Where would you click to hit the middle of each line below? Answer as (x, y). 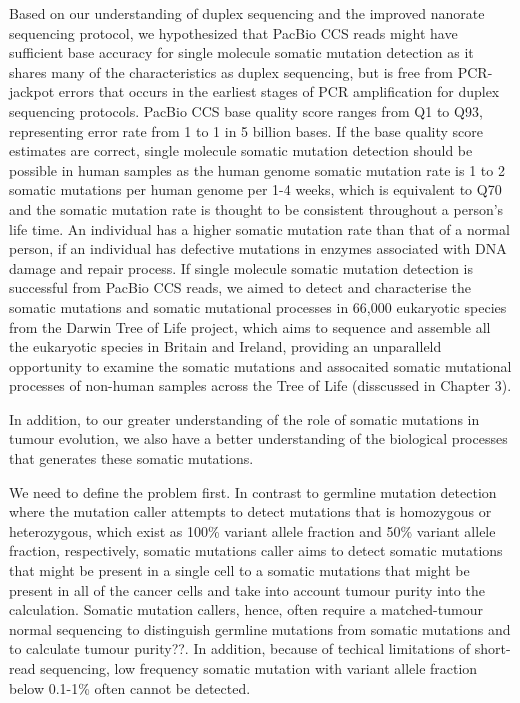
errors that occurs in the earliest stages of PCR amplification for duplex (279, 91)
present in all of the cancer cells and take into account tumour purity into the (247, 589)
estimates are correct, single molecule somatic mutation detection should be (241, 150)
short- (492, 648)
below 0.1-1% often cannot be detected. (130, 687)
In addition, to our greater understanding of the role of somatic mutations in (244, 418)
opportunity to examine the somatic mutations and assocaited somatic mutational (260, 365)
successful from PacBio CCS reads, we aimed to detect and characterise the (240, 287)
